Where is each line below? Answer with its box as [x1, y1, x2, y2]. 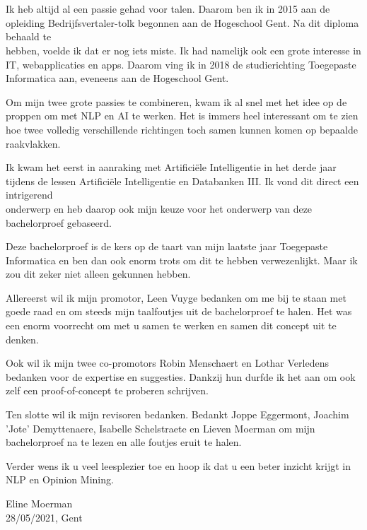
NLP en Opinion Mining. [6, 472, 114, 487]
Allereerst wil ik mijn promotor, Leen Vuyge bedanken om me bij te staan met [6, 290, 346, 305]
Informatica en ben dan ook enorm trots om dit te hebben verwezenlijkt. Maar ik [6, 252, 358, 267]
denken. [6, 331, 39, 346]
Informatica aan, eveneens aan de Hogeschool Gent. [6, 71, 229, 86]
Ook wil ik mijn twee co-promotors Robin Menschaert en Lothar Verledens [6, 355, 329, 370]
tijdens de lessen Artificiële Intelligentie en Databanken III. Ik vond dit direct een [6, 173, 359, 188]
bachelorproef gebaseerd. [6, 215, 112, 230]
